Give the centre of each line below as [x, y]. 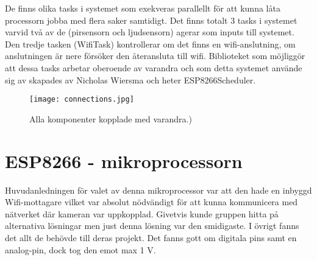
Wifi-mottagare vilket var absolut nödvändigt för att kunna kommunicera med [151, 202]
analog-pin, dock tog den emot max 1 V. [80, 249]
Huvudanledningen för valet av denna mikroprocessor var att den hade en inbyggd [158, 190]
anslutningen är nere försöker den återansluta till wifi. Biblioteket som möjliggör [155, 56]
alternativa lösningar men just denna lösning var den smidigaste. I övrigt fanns [152, 226]
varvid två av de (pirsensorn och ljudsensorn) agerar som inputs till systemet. [150, 32]
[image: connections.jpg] [82, 100]
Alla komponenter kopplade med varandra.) [111, 118]
